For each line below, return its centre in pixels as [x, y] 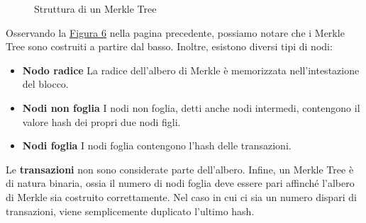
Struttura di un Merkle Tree [95, 8]
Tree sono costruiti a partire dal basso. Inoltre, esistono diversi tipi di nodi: [169, 46]
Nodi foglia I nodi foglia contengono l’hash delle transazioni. [157, 145]
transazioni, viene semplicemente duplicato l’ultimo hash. [130, 211]
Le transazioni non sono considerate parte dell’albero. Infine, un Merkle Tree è [180, 169]
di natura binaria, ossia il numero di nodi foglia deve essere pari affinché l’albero [180, 183]
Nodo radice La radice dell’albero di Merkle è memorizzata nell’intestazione [191, 70]
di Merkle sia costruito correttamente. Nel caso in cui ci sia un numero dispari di [181, 196]
